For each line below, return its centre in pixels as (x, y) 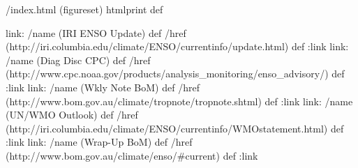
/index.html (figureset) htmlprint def (84, 9)
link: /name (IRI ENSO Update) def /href (96, 32)
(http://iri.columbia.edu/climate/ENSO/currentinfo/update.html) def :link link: (177, 46)
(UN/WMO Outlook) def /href (72, 115)
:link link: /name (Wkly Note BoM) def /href (103, 87)
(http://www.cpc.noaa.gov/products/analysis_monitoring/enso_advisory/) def (175, 74)
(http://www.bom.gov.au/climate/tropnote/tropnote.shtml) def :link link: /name (179, 101)
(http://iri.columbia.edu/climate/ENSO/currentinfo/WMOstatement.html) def (175, 128)
